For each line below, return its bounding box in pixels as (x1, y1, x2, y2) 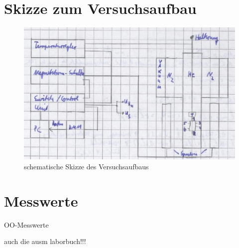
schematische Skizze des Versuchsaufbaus (24, 161, 149, 172)
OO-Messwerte (4, 219, 49, 230)
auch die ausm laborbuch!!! (4, 236, 86, 247)
